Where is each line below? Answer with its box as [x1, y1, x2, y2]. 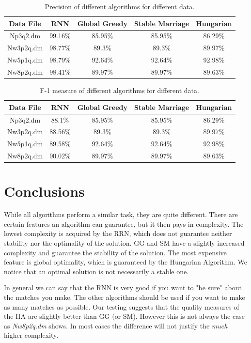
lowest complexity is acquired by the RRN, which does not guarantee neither [4, 228, 232, 238]
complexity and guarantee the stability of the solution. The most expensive [4, 247, 227, 257]
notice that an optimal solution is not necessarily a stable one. [4, 266, 189, 276]
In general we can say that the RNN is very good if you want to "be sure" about [4, 282, 242, 293]
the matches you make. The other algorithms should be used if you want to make [4, 292, 245, 302]
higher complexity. [4, 330, 59, 340]
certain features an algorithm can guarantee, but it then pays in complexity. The [4, 218, 244, 229]
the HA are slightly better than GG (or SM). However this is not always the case [4, 311, 245, 321]
